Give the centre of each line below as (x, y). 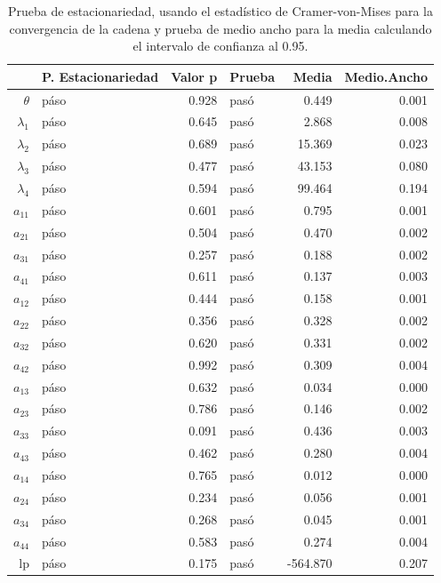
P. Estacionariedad (100, 76)
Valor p (194, 76)
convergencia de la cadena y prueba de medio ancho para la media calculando (220, 28)
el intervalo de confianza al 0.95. (220, 46)
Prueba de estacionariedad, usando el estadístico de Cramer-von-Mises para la (220, 11)
